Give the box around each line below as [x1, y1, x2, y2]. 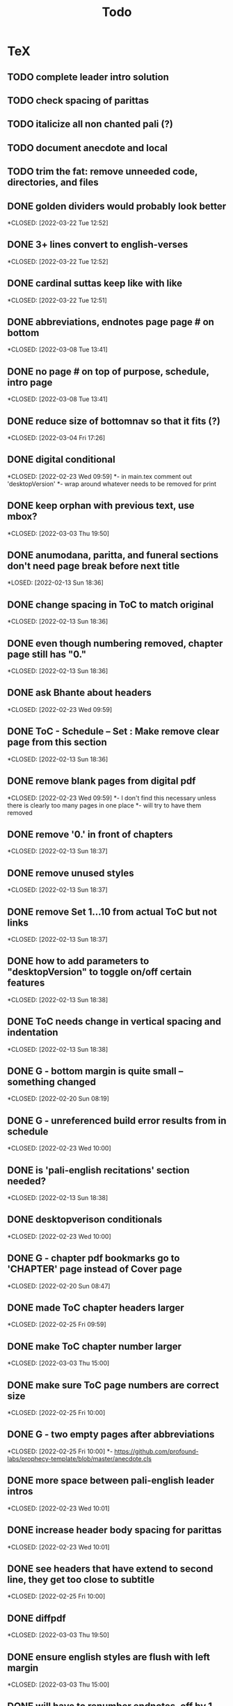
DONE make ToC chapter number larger [7, 1341, 182, 1352]
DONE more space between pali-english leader [7, 1475, 215, 1487]
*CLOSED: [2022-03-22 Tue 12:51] [7, 296, 108, 304]
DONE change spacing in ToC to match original [7, 599, 214, 610]
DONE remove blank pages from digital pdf [7, 775, 196, 787]
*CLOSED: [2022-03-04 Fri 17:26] [7, 434, 106, 442]
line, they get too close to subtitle [7, 1574, 155, 1586]
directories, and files [7, 177, 99, 189]
